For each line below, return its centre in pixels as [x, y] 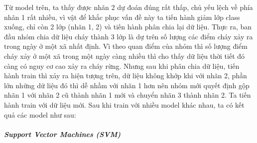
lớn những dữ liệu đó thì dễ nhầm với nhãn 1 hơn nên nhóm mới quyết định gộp [127, 85]
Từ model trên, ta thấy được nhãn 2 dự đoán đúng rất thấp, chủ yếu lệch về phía [128, 7]
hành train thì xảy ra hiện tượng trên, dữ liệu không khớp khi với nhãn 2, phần [126, 75]
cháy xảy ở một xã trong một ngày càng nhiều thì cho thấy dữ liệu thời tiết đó [125, 56]
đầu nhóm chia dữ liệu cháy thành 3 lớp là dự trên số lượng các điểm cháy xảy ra [128, 36]
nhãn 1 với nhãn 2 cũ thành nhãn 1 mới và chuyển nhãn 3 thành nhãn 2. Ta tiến [128, 95]
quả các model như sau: [40, 114]
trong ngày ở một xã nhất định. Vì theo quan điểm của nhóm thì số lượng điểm [126, 46]
